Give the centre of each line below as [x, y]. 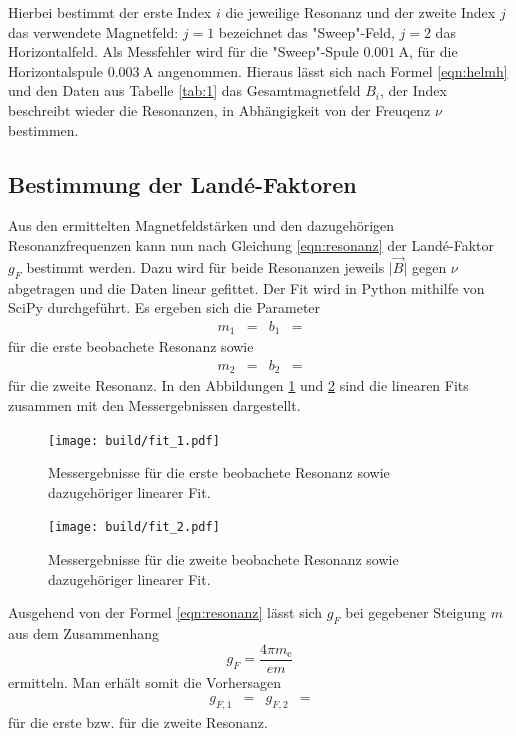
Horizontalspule [56, 70]
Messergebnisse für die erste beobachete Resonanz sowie [219, 472]
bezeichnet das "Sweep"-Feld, [306, 31]
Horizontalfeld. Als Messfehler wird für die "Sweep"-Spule [183, 51]
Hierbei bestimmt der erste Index [110, 12]
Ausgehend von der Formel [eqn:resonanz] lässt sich [165, 612]
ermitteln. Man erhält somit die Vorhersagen [144, 681]
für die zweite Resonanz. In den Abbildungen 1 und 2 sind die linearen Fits [238, 385]
